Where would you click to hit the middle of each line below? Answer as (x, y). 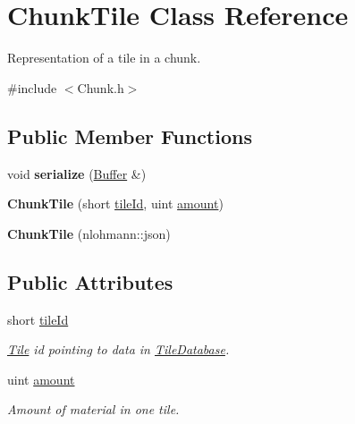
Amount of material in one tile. (93, 409)
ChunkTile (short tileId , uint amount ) (115, 204)
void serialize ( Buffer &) (77, 173)
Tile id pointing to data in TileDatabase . (118, 349)
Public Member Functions (130, 136)
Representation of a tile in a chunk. (104, 58)
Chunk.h (101, 87)
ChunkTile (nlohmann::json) (89, 233)
